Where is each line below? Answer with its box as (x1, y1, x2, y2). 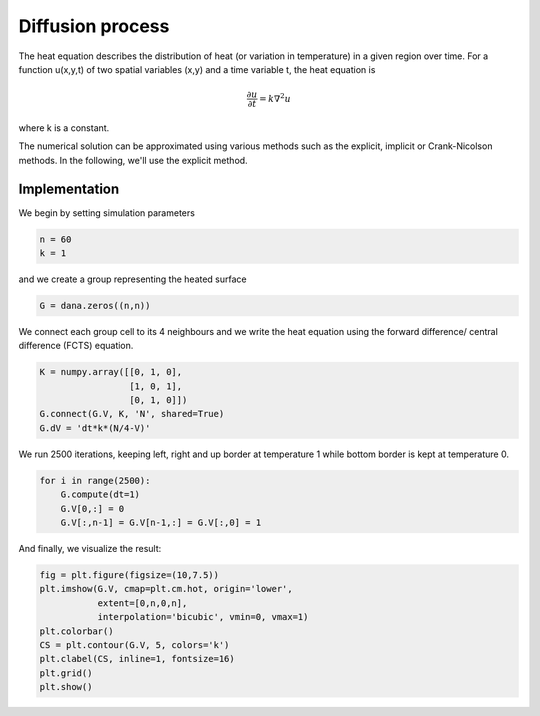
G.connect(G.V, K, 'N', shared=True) (39, 408, 225, 420)
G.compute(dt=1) (60, 489, 140, 500)
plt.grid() (39, 667, 93, 679)
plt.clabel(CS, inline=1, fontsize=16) (39, 653, 235, 665)
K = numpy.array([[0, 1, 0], (39, 366, 183, 378)
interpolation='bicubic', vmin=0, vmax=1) (97, 611, 309, 623)
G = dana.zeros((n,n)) (39, 300, 151, 311)
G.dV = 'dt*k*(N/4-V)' (39, 422, 151, 434)
